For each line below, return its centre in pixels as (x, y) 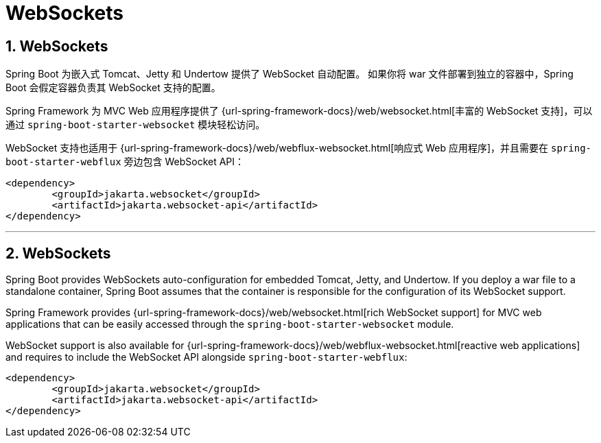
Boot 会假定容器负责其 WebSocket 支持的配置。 (113, 88)
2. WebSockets (58, 253)
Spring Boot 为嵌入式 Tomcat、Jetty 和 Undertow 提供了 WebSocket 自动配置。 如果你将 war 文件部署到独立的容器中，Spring (290, 74)
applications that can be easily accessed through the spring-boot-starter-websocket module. (230, 324)
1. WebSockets (57, 46)
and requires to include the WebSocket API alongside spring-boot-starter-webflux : (207, 357)
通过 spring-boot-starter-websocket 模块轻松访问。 (135, 125)
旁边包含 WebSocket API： (184, 162)
